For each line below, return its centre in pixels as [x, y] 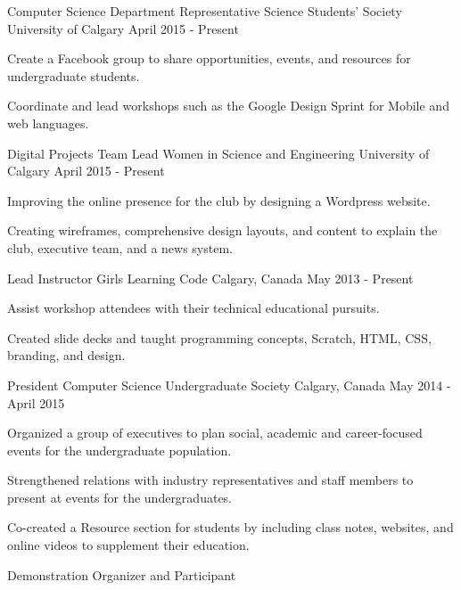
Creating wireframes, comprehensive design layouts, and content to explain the [222, 230]
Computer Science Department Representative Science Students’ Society [205, 11]
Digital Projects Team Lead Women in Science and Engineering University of [218, 153]
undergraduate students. [74, 75]
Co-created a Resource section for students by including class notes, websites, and [230, 527]
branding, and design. [66, 355]
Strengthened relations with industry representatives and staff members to [210, 480]
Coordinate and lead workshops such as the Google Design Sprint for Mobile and [228, 106]
